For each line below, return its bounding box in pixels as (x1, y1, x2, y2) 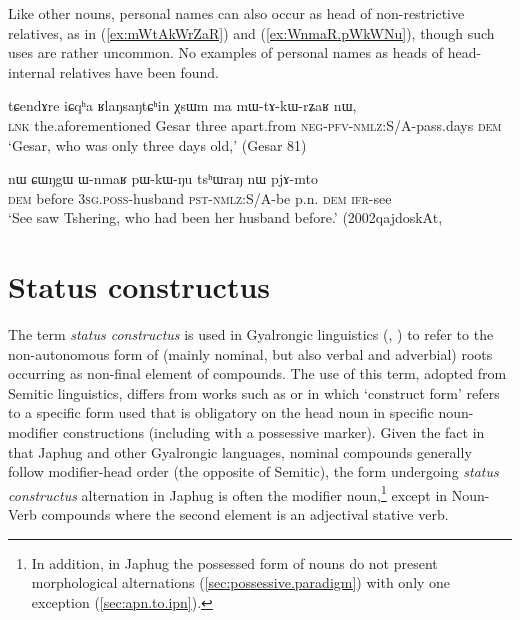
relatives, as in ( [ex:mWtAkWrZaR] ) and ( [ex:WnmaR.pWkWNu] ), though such (8, 22, 495, 43)
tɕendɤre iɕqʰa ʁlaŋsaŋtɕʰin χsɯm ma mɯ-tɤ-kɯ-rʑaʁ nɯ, (8, 95, 357, 116)
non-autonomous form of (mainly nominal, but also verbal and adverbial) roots (8, 343, 493, 364)
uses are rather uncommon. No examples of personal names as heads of (8, 42, 444, 63)
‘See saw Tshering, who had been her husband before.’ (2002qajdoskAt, (8, 207, 443, 228)
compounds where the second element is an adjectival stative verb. (41, 504, 449, 525)
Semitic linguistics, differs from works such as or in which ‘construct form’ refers (8, 382, 500, 403)
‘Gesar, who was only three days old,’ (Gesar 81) (8, 134, 307, 155)
